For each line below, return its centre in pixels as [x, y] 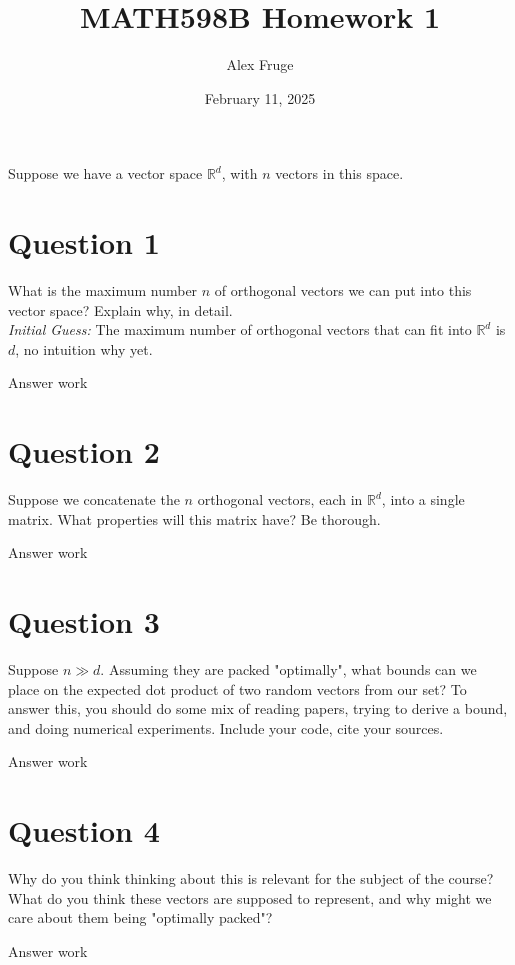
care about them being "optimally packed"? [140, 917]
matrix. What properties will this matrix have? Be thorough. [194, 518]
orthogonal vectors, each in [280, 499]
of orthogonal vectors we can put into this [343, 290]
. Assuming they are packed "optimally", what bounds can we [288, 669]
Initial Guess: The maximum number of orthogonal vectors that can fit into [240, 329]
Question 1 [84, 242]
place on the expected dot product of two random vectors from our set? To [237, 688]
